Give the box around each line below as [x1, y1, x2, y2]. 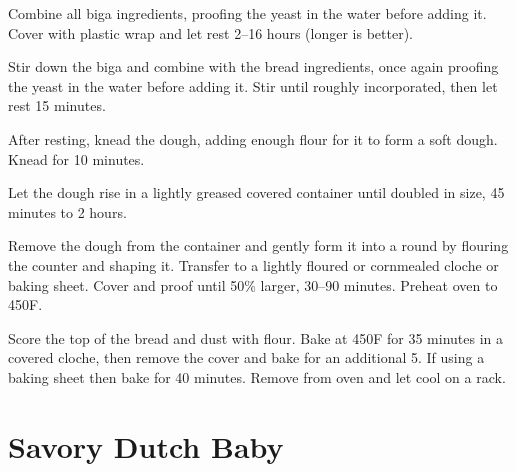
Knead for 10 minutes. [8, 148, 145, 169]
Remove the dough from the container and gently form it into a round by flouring [8, 235, 509, 256]
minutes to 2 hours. [8, 201, 127, 222]
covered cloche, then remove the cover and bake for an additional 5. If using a [8, 347, 485, 368]
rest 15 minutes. [8, 95, 106, 116]
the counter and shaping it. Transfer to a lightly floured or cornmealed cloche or [8, 254, 499, 275]
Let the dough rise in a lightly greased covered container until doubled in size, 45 [8, 182, 505, 203]
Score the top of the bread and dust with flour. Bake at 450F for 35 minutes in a [8, 327, 503, 348]
